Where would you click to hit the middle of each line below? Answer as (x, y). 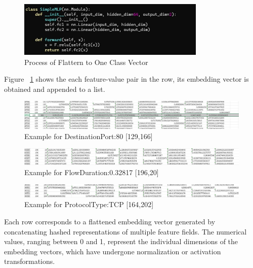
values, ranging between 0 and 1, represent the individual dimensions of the (121, 241)
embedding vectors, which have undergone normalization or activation (113, 251)
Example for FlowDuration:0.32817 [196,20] (92, 172)
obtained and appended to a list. (55, 89)
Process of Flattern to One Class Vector (86, 62)
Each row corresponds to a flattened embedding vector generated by (110, 221)
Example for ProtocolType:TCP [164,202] (89, 204)
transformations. (30, 261)
